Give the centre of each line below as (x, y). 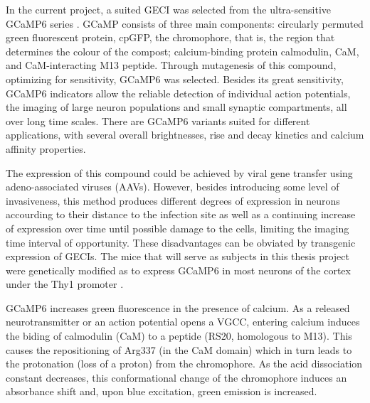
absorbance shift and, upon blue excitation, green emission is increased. (162, 391)
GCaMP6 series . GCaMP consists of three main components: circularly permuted (185, 23)
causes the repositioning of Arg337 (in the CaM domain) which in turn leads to (179, 349)
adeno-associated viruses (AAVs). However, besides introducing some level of (173, 187)
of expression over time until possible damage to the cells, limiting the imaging (178, 228)
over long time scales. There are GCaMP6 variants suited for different (158, 120)
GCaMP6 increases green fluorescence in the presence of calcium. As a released (178, 307)
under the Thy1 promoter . (65, 284)
